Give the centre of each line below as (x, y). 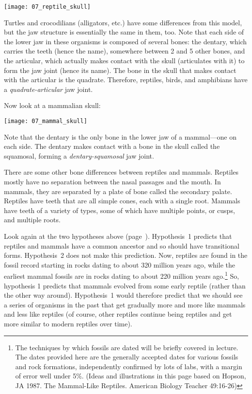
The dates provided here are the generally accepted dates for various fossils (127, 357)
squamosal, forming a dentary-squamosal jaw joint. (79, 155)
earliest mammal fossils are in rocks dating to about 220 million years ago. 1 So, (122, 275)
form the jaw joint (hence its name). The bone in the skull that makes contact (120, 70)
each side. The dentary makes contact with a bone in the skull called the (112, 146)
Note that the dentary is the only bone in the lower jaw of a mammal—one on (120, 136)
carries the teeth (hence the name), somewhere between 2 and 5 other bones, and (125, 51)
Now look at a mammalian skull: (52, 105)
